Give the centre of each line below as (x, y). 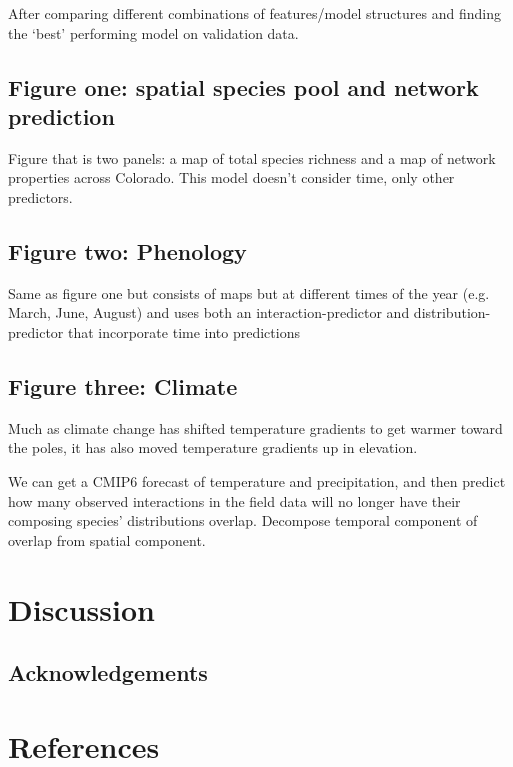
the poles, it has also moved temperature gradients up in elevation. (213, 447)
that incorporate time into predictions (183, 331)
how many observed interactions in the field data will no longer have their (234, 500)
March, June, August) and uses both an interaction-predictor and (209, 312)
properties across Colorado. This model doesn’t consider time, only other (231, 177)
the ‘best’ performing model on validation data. (153, 32)
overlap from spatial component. (107, 539)
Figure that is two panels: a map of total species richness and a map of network (252, 157)
